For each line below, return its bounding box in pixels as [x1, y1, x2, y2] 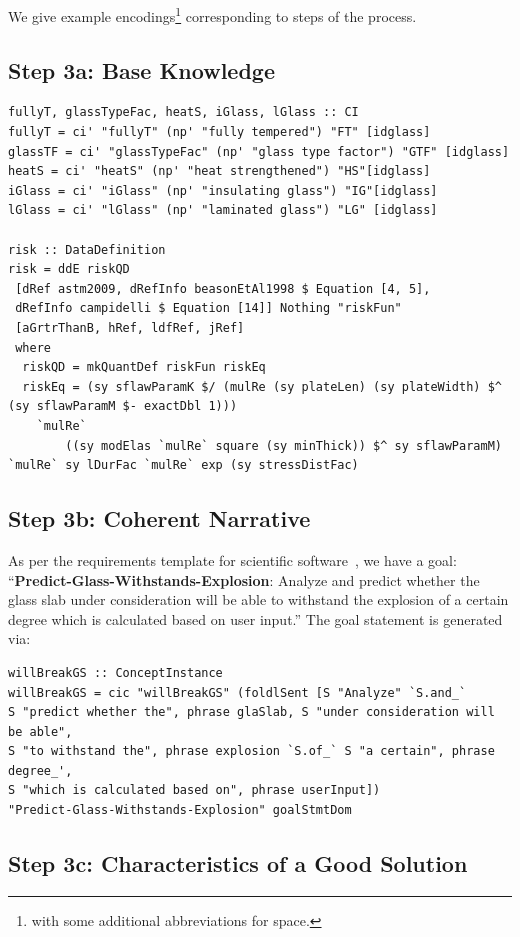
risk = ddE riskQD [8, 262, 130, 277]
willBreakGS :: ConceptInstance [8, 665, 223, 680]
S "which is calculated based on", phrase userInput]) [8, 783, 381, 798]
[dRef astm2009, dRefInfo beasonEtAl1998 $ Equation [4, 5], [15, 281, 431, 296]
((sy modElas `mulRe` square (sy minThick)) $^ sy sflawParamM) [65, 438, 502, 453]
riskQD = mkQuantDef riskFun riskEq [22, 360, 266, 375]
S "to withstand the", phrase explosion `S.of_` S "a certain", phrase [8, 744, 495, 759]
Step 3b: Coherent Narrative [8, 503, 311, 534]
